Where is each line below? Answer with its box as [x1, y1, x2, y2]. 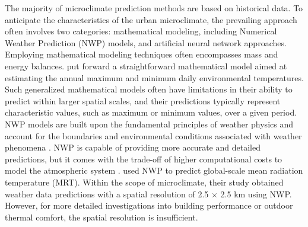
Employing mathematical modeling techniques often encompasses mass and [5, 48, 278, 60]
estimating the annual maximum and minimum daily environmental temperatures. [5, 71, 304, 84]
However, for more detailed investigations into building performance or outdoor [5, 199, 293, 212]
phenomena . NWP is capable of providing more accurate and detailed [5, 141, 261, 154]
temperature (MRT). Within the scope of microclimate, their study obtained [5, 175, 284, 188]
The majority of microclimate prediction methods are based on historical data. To [5, 2, 303, 14]
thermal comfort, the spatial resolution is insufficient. [5, 210, 198, 223]
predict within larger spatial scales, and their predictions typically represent [5, 94, 281, 107]
